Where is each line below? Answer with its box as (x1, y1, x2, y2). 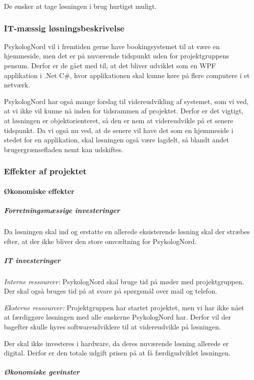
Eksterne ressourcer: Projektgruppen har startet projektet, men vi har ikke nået (4, 302, 244, 312)
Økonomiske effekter (4, 186, 75, 196)
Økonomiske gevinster (4, 367, 80, 377)
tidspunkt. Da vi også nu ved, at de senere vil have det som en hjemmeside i (4, 125, 233, 135)
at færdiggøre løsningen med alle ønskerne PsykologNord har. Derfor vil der (4, 312, 231, 322)
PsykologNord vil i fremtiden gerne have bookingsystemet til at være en (4, 41, 220, 51)
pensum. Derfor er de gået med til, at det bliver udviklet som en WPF (4, 60, 216, 70)
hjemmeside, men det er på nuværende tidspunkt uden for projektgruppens (4, 51, 229, 61)
